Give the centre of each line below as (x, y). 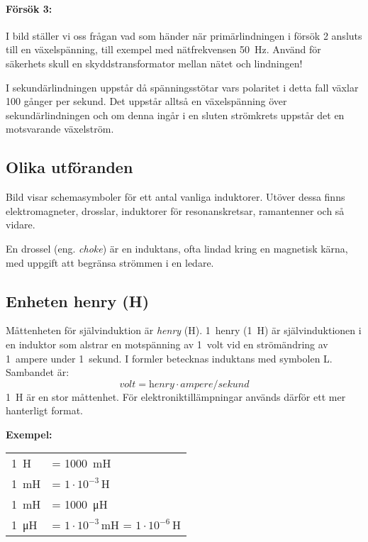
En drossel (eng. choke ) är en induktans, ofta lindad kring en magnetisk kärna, (177, 248)
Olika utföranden (69, 167)
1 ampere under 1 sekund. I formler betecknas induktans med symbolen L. (169, 358)
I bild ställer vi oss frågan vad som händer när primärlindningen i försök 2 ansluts (184, 35)
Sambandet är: (38, 372)
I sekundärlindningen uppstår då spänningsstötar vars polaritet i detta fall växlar (182, 87)
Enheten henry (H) (78, 300)
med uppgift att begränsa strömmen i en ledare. (110, 262)
